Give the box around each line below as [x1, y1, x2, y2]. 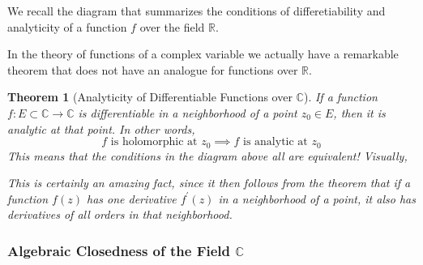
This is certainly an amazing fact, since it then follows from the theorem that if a [7, 174, 411, 191]
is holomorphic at [110, 136, 198, 148]
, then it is [333, 104, 386, 121]
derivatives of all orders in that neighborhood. [7, 206, 233, 223]
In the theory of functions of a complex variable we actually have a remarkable [7, 45, 399, 62]
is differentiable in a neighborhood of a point [78, 104, 297, 121]
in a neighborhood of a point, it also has [218, 190, 416, 207]
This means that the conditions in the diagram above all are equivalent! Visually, [7, 147, 408, 164]
